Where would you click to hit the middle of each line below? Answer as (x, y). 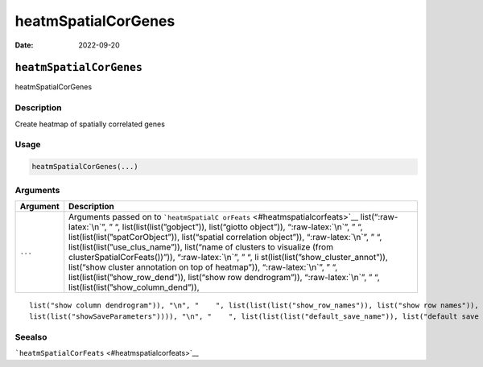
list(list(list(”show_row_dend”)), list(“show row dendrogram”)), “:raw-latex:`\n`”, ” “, (224, 277)
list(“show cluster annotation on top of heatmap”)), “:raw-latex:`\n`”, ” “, (203, 267)
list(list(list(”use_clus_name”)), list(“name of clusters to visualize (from (201, 247)
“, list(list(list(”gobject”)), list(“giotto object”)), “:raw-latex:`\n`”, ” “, (239, 227)
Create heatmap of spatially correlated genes (90, 124)
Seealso (31, 337)
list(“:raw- (379, 216)
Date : (24, 45)
